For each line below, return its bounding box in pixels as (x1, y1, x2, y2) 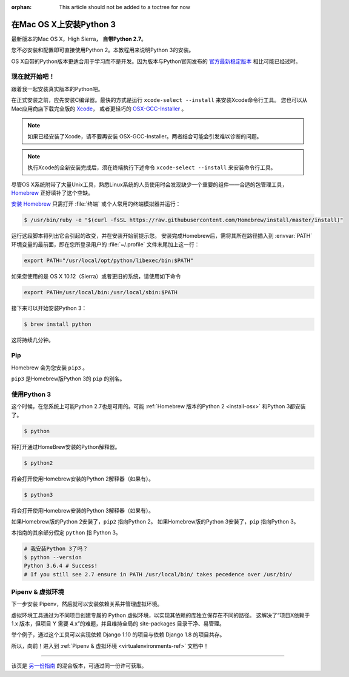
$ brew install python (24, 320, 91, 328)
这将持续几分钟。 (11, 336, 54, 343)
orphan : (11, 4, 32, 10)
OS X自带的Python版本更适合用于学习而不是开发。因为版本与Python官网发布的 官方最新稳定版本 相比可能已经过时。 (11, 58, 301, 65)
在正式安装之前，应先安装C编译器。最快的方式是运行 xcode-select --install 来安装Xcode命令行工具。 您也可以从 (11, 96, 308, 104)
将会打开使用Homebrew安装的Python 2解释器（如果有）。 (11, 475, 155, 482)
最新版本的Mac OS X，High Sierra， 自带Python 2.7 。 (11, 35, 147, 42)
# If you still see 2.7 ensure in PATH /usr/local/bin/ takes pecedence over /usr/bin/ (24, 571, 293, 578)
